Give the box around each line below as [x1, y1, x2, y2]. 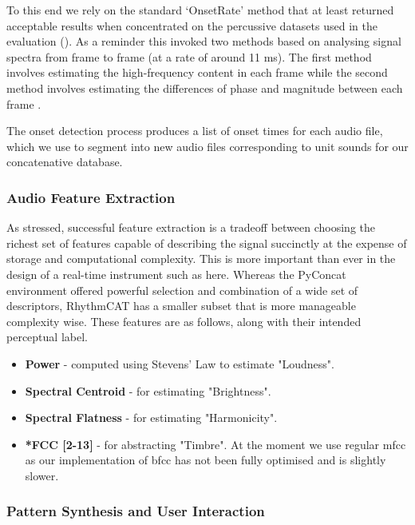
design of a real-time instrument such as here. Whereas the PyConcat [6, 265, 346, 282]
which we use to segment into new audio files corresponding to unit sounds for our [6, 137, 409, 154]
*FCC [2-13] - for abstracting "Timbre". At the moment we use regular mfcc [25, 436, 406, 452]
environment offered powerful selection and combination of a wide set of [6, 281, 358, 298]
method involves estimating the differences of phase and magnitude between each [6, 79, 403, 96]
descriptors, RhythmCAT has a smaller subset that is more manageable [6, 297, 356, 314]
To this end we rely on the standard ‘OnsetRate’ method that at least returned [6, 2, 394, 18]
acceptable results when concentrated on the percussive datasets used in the [6, 17, 377, 34]
